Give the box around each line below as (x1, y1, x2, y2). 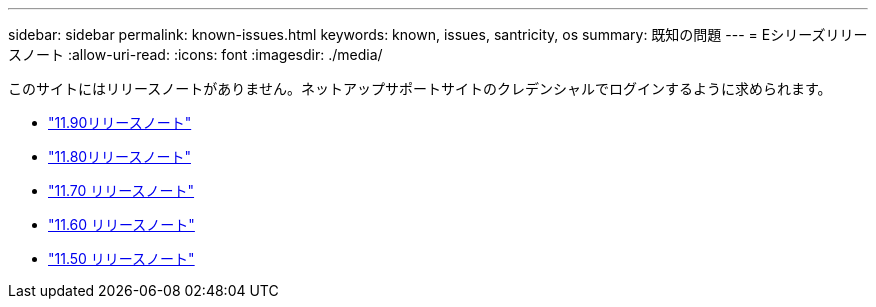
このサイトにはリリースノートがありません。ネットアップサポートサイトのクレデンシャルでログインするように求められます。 (8, 80, 832, 97)
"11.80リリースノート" (48, 148, 191, 165)
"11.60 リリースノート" (48, 216, 195, 233)
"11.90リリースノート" (48, 114, 192, 131)
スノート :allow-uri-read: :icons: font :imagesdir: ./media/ (8, 46, 383, 63)
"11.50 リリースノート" (48, 250, 195, 267)
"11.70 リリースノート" (48, 182, 195, 199)
